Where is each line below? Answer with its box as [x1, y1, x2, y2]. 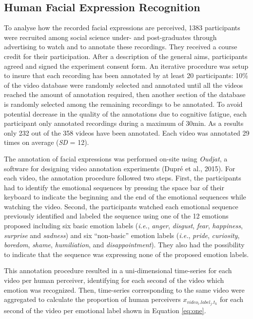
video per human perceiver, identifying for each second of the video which [4, 275, 224, 285]
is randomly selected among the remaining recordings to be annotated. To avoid [4, 99, 243, 109]
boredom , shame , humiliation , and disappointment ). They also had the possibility [4, 239, 245, 250]
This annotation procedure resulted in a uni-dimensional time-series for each [4, 265, 232, 276]
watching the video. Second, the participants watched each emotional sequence [4, 201, 238, 211]
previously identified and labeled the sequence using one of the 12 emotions [4, 211, 229, 221]
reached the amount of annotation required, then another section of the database [4, 89, 246, 100]
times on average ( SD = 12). [4, 137, 89, 147]
